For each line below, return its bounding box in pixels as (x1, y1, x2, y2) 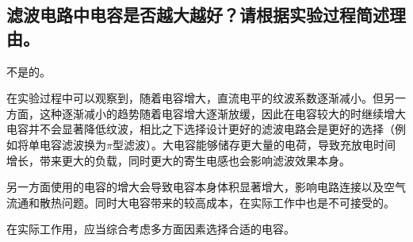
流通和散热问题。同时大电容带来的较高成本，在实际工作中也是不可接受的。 (6, 194, 395, 210)
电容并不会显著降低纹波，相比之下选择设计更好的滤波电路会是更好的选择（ (6, 121, 395, 137)
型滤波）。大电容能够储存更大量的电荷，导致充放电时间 (112, 136, 396, 152)
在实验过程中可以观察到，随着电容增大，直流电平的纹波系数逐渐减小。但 (6, 90, 384, 106)
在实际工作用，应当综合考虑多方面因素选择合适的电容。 (6, 221, 295, 237)
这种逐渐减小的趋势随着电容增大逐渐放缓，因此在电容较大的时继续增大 (39, 105, 406, 121)
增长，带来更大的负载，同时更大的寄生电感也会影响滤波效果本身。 (6, 152, 350, 168)
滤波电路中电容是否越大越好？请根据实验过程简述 (6, 2, 389, 27)
